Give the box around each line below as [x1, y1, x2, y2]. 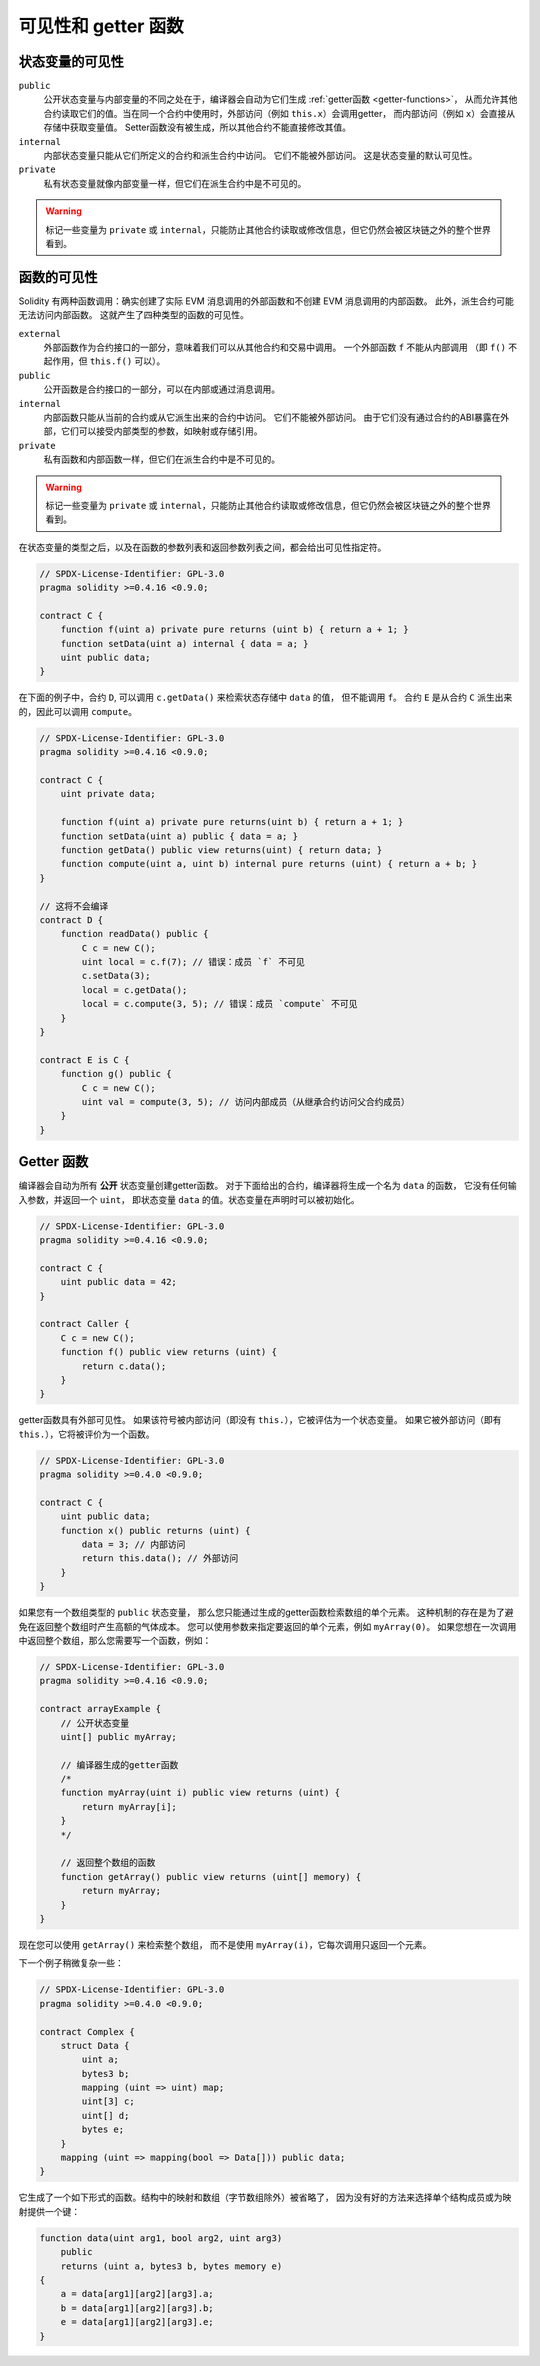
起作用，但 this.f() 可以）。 [43, 355, 166, 367]
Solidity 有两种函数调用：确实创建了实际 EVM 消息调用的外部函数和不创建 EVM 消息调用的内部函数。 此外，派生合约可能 [18, 295, 514, 307]
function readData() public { [60, 928, 209, 940]
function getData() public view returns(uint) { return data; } [60, 844, 383, 855]
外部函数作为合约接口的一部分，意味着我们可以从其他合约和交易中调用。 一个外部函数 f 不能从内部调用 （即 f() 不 [43, 341, 518, 354]
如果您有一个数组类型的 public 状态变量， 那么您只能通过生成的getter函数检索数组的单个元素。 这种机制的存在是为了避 [18, 1606, 514, 1619]
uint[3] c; [81, 2096, 135, 2107]
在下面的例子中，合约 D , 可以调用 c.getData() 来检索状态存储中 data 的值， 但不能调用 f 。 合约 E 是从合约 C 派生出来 [18, 691, 513, 704]
